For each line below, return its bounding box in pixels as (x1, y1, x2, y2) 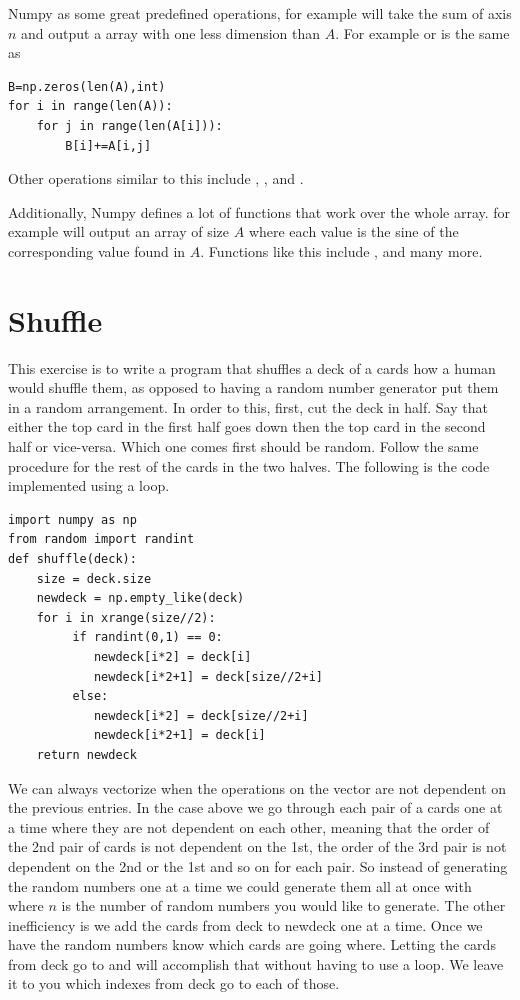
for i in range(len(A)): (8, 99, 173, 114)
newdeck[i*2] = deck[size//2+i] (93, 708, 309, 723)
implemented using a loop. (8, 475, 170, 496)
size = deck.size (36, 571, 152, 586)
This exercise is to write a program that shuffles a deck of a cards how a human (8, 357, 496, 378)
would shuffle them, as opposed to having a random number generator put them (8, 377, 499, 398)
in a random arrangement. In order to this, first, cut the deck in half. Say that (8, 396, 488, 417)
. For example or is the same (335, 22, 510, 43)
